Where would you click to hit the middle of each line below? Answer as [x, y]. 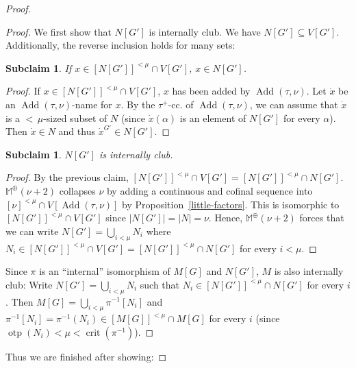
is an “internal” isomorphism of [105, 271]
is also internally [309, 271]
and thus [77, 131]
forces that [322, 218]
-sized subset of [75, 118]
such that [160, 284]
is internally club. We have [205, 31]
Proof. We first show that [59, 31]
